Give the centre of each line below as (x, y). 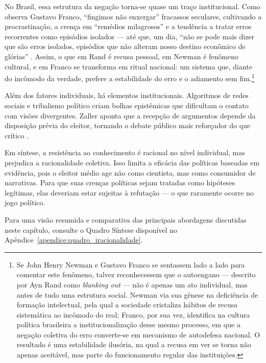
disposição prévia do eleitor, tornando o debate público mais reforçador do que (128, 125)
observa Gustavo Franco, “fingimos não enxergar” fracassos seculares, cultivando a (133, 16)
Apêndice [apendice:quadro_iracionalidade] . (74, 240)
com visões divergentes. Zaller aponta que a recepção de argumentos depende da (130, 115)
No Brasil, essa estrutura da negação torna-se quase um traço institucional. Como (132, 6)
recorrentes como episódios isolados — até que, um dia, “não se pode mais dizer (130, 36)
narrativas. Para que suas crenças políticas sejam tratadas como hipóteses (120, 183)
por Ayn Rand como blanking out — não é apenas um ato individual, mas (132, 284)
